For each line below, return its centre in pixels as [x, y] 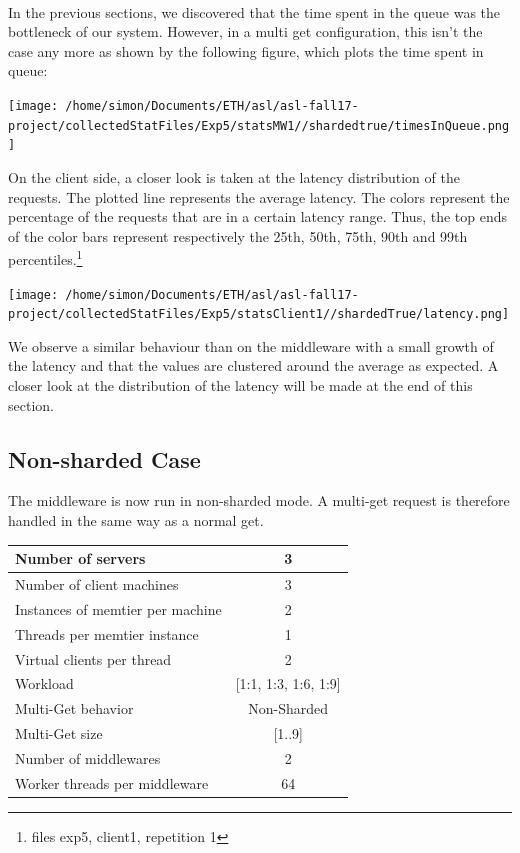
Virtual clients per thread [93, 658]
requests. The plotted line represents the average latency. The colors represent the [259, 196]
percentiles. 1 [45, 257]
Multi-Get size [59, 733]
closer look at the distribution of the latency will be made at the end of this [240, 385]
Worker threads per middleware [112, 782]
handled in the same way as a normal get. [136, 520]
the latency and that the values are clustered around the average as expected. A [253, 365]
